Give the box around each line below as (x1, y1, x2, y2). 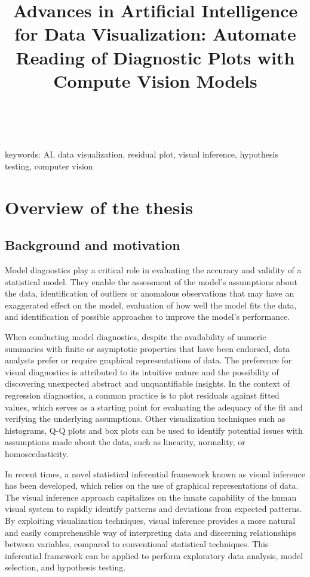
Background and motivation (5, 236, 180, 254)
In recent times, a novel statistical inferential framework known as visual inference (5, 467, 305, 480)
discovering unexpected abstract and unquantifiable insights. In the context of (5, 377, 290, 390)
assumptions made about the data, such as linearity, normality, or (5, 436, 245, 448)
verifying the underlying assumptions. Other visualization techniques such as (5, 412, 286, 425)
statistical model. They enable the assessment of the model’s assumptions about (5, 275, 297, 288)
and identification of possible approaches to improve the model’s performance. (5, 310, 290, 323)
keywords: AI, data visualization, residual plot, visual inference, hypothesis (5, 148, 278, 161)
